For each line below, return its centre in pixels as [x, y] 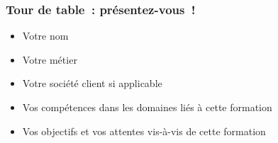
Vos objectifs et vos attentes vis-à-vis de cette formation [144, 131]
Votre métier [50, 59]
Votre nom [45, 36]
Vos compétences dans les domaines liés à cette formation [147, 107]
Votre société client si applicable [92, 83]
